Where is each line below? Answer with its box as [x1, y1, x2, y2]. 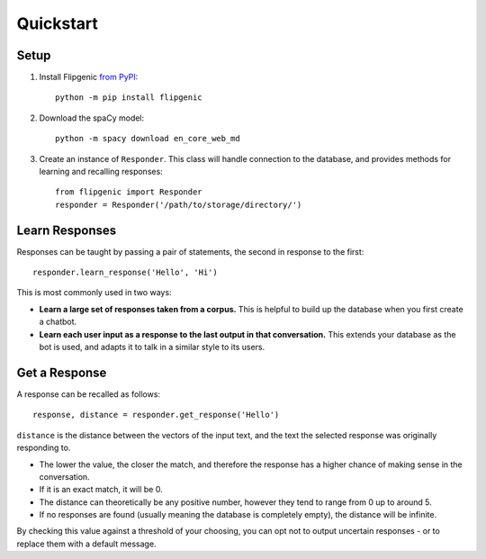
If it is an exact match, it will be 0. [39, 484, 163, 495]
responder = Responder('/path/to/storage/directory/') [55, 199, 302, 210]
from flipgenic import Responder [55, 187, 202, 197]
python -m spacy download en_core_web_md [55, 133, 240, 144]
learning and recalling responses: [39, 167, 164, 177]
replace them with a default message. [16, 538, 157, 549]
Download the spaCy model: [39, 113, 145, 123]
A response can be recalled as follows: [16, 388, 161, 400]
